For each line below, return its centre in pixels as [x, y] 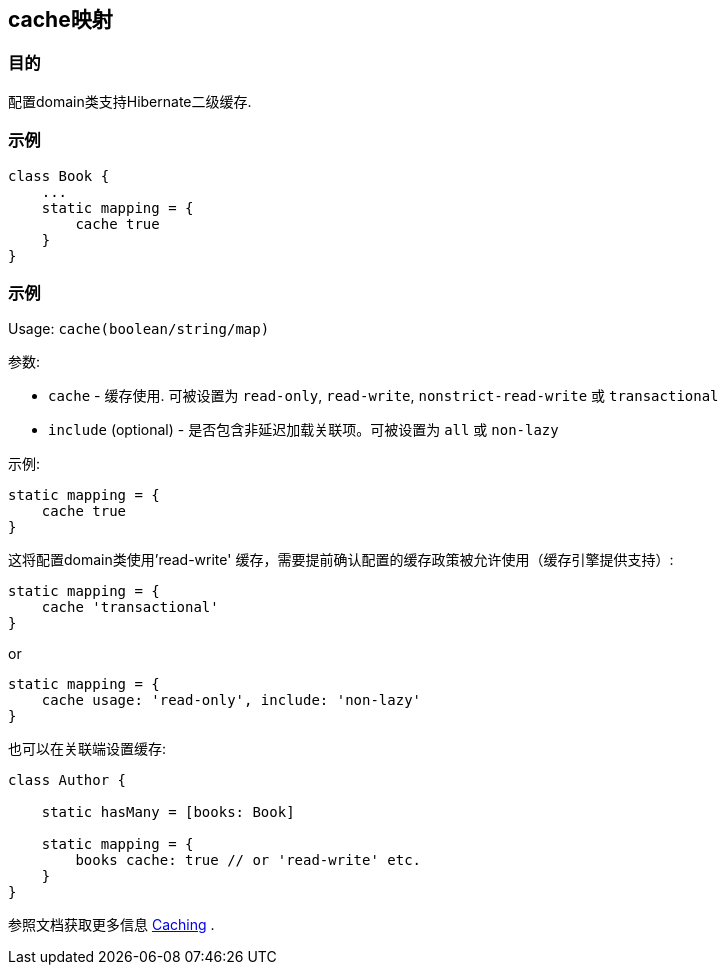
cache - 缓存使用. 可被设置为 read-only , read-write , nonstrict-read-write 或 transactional [383, 396]
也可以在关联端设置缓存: [87, 749]
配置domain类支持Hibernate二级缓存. [130, 101]
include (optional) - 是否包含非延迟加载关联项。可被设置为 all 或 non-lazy [303, 430]
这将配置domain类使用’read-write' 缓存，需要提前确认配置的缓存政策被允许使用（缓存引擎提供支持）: [341, 560]
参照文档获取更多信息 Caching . [111, 925]
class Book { [59, 175]
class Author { [67, 780]
